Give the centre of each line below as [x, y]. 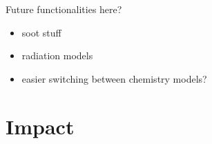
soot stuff [41, 32]
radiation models [57, 55]
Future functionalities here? [64, 9]
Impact [40, 126]
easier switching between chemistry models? [114, 78]
